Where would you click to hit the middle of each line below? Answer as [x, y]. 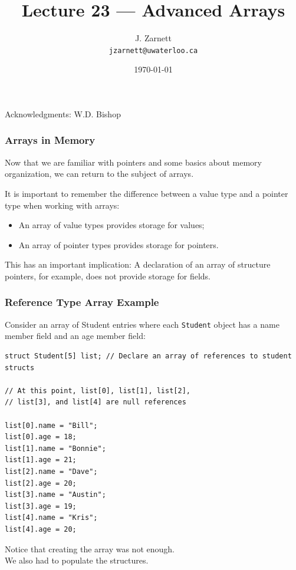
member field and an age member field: [75, 336]
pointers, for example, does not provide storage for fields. [108, 276]
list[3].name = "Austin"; [55, 495]
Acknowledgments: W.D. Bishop [63, 113]
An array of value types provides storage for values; [111, 225]
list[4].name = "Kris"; [51, 518]
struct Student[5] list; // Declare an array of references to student [148, 356]
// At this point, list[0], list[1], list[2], [98, 391]
